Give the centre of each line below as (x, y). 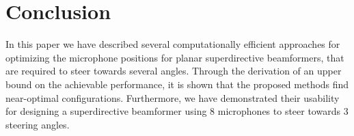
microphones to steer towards (279, 111)
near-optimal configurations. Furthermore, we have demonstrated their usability (173, 97)
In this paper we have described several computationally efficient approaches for (173, 44)
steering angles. (38, 124)
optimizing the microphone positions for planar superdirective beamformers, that (175, 57)
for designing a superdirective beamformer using (106, 111)
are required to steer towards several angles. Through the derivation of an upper (174, 71)
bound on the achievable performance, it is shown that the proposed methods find (177, 84)
